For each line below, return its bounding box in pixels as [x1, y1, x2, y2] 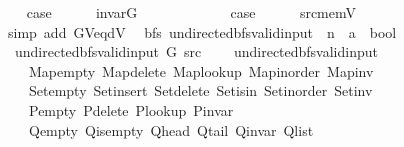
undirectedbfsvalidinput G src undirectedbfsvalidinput [14, 41, 378, 62]
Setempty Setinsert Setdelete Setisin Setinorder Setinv [28, 80, 373, 101]
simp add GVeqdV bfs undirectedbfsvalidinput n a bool [7, 21, 397, 42]
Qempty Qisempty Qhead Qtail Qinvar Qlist [28, 119, 314, 140]
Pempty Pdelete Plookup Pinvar [28, 99, 234, 120]
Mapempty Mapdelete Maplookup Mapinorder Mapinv [28, 60, 374, 81]
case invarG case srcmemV [26, 2, 356, 22]
